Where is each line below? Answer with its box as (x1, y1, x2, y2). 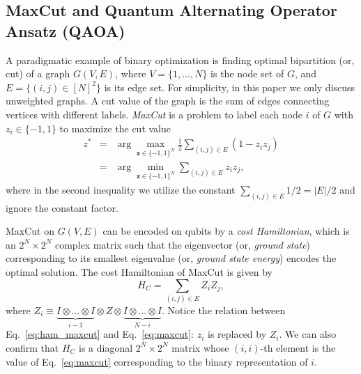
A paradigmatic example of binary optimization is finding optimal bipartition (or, (6, 52, 355, 67)
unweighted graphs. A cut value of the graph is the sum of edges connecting (6, 93, 330, 108)
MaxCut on (6, 224, 55, 238)
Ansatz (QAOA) (6, 20, 125, 41)
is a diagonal (79, 340, 133, 354)
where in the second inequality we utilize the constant (6, 182, 236, 196)
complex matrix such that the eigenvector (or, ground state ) (54, 237, 311, 251)
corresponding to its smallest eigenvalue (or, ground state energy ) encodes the (6, 251, 337, 265)
